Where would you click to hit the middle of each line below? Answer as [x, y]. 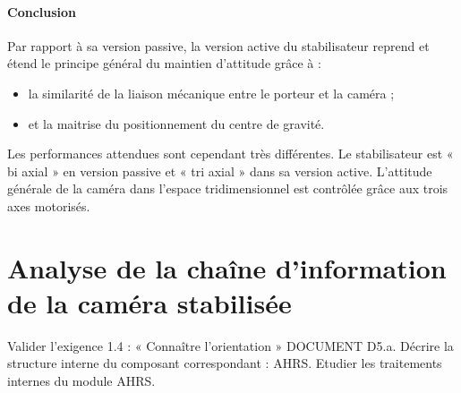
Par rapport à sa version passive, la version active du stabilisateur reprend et [218, 45]
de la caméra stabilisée [149, 302]
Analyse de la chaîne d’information [227, 267]
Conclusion [42, 11]
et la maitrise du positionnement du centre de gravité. [176, 123]
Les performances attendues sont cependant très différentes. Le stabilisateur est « [230, 154]
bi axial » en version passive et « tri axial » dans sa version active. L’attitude [220, 171]
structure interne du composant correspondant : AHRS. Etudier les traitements [225, 363]
